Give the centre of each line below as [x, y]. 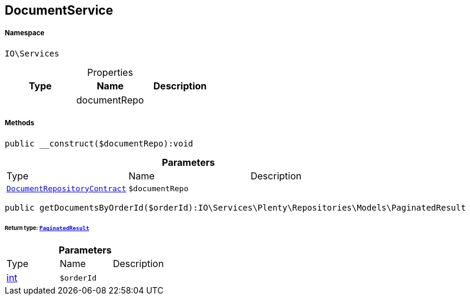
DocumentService [59, 10]
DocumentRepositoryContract [66, 188]
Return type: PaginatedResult [47, 228]
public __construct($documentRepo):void [99, 143]
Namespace [25, 33]
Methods [20, 123]
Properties [110, 72]
